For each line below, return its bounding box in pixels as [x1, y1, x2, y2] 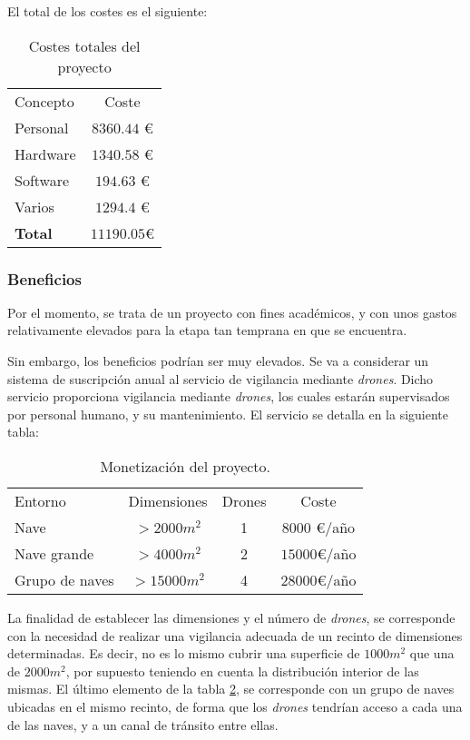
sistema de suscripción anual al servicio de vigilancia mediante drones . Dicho [7, 369, 434, 388]
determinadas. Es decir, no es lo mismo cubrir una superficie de [7, 644, 360, 663]
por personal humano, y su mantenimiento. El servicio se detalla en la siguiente [7, 404, 449, 423]
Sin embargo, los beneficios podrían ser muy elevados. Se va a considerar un [7, 351, 429, 370]
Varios [15, 195, 54, 217]
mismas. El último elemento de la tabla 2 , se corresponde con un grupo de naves [7, 679, 455, 698]
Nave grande [15, 542, 94, 564]
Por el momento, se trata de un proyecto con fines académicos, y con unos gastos [7, 302, 457, 321]
